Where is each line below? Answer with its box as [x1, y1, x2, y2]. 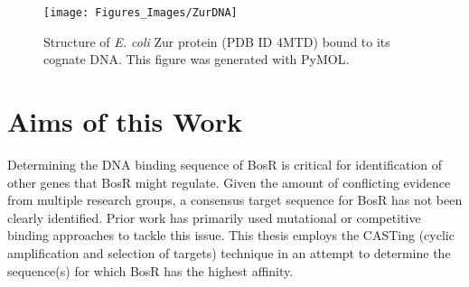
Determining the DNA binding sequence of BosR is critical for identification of [7, 154, 443, 173]
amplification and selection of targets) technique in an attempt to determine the [7, 243, 451, 262]
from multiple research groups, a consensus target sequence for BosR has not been [7, 190, 463, 209]
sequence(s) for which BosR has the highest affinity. [7, 261, 294, 280]
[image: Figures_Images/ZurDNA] [43, 6, 238, 19]
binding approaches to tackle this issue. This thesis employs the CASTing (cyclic [7, 226, 455, 245]
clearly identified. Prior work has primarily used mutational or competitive [7, 208, 421, 227]
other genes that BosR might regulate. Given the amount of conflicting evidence [7, 172, 451, 191]
